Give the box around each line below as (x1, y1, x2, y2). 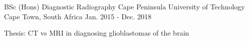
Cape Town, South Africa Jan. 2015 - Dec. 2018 (4, 11, 151, 21)
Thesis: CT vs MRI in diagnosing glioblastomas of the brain (4, 28, 189, 38)
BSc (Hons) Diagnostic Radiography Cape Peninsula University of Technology (4, 1, 245, 11)
